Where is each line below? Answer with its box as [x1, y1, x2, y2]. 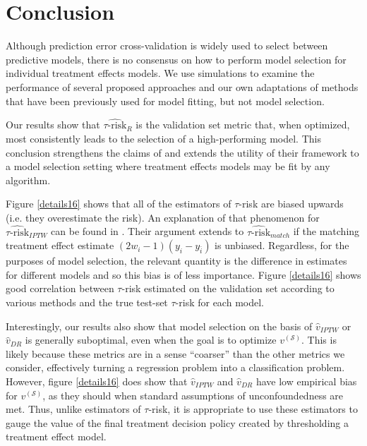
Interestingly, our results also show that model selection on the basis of [6, 318, 313, 333]
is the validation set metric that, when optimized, [136, 117, 350, 132]
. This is [301, 332, 337, 347]
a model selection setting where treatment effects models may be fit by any [6, 159, 330, 174]
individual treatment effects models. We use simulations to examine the [6, 66, 315, 80]
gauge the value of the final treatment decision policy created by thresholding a [6, 415, 349, 430]
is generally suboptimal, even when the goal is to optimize [25, 332, 277, 347]
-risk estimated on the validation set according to [121, 281, 335, 296]
